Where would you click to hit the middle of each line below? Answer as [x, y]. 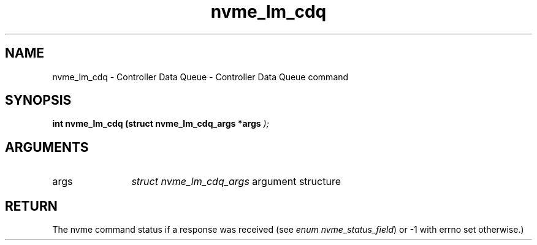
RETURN [31, 206]
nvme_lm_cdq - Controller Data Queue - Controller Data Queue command [200, 77]
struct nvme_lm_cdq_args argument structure [236, 182]
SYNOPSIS [38, 100]
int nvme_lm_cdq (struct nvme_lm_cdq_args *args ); [161, 124]
